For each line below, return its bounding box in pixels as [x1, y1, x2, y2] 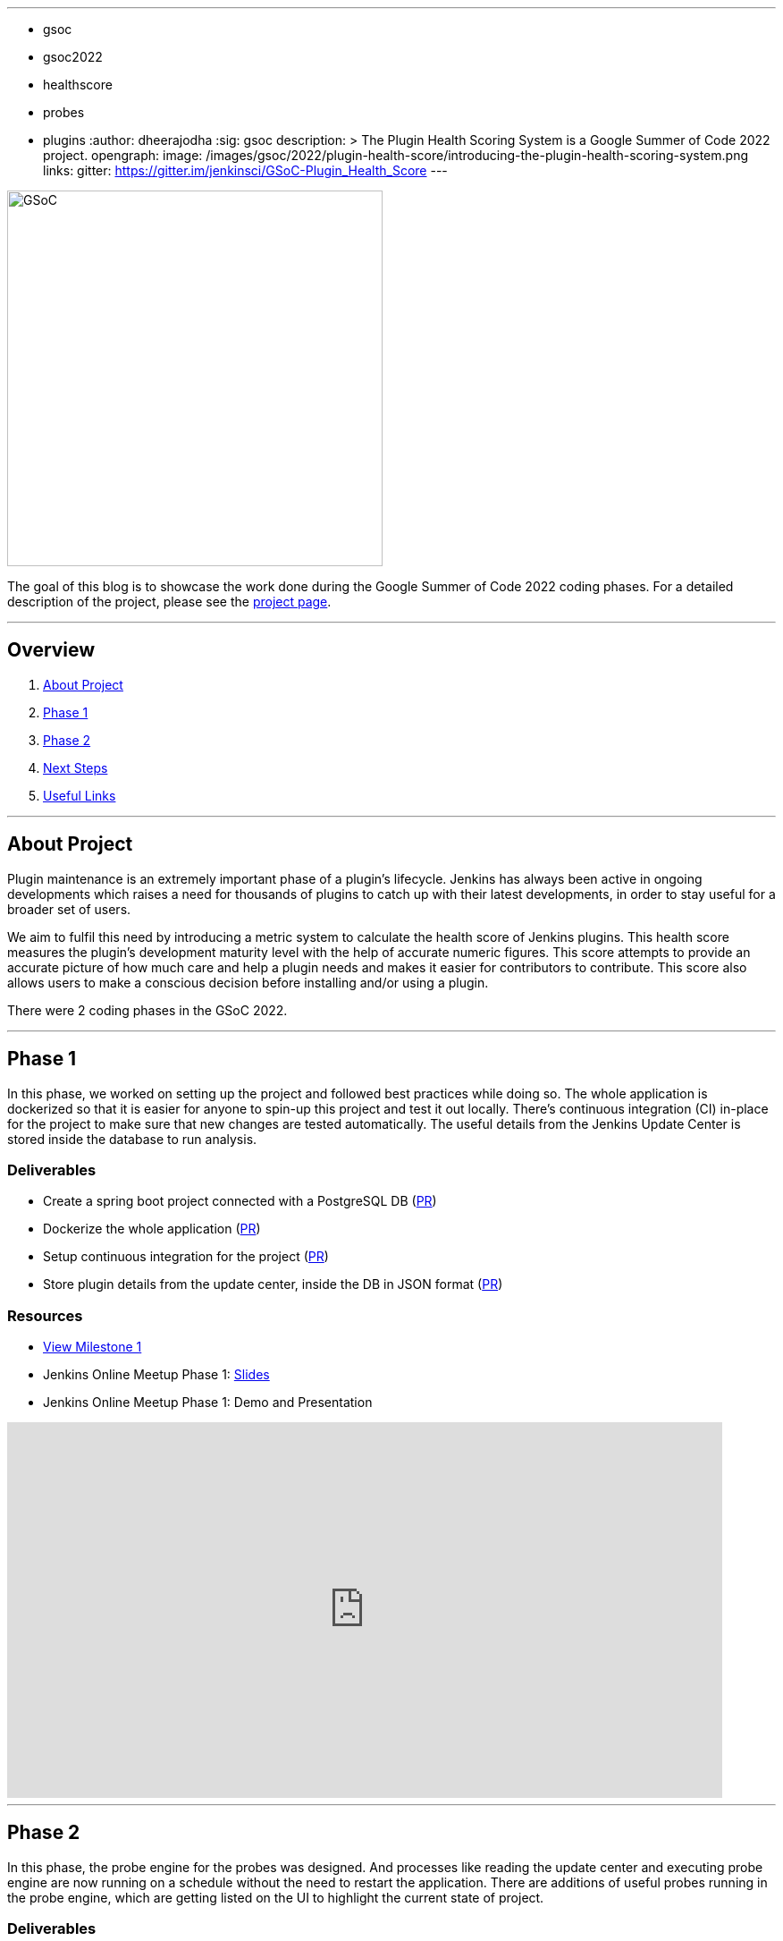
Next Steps [43, 759, 108, 776]
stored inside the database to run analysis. [7, 1131, 257, 1147]
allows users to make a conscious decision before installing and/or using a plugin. [7, 974, 489, 990]
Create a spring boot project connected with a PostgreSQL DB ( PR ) [43, 1193, 437, 1209]
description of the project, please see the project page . [7, 594, 332, 609]
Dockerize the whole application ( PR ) [43, 1221, 261, 1237]
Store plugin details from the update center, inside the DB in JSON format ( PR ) [43, 1276, 503, 1293]
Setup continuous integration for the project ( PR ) [43, 1249, 329, 1265]
